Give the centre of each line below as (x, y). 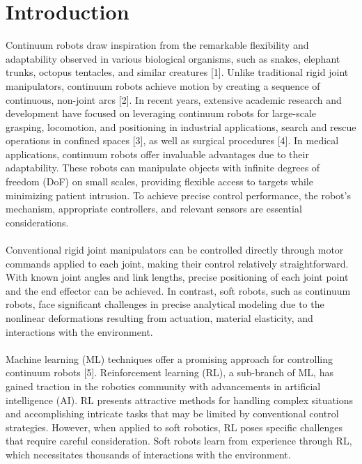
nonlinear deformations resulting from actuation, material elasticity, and (159, 318)
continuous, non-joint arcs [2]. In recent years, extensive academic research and (174, 99)
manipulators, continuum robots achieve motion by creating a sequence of (163, 85)
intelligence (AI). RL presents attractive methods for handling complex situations (180, 400)
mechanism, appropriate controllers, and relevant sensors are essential (154, 209)
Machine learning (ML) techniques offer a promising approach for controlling (170, 358)
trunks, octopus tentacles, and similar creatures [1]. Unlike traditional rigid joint (177, 72)
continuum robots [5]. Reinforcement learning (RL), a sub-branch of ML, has (170, 372)
